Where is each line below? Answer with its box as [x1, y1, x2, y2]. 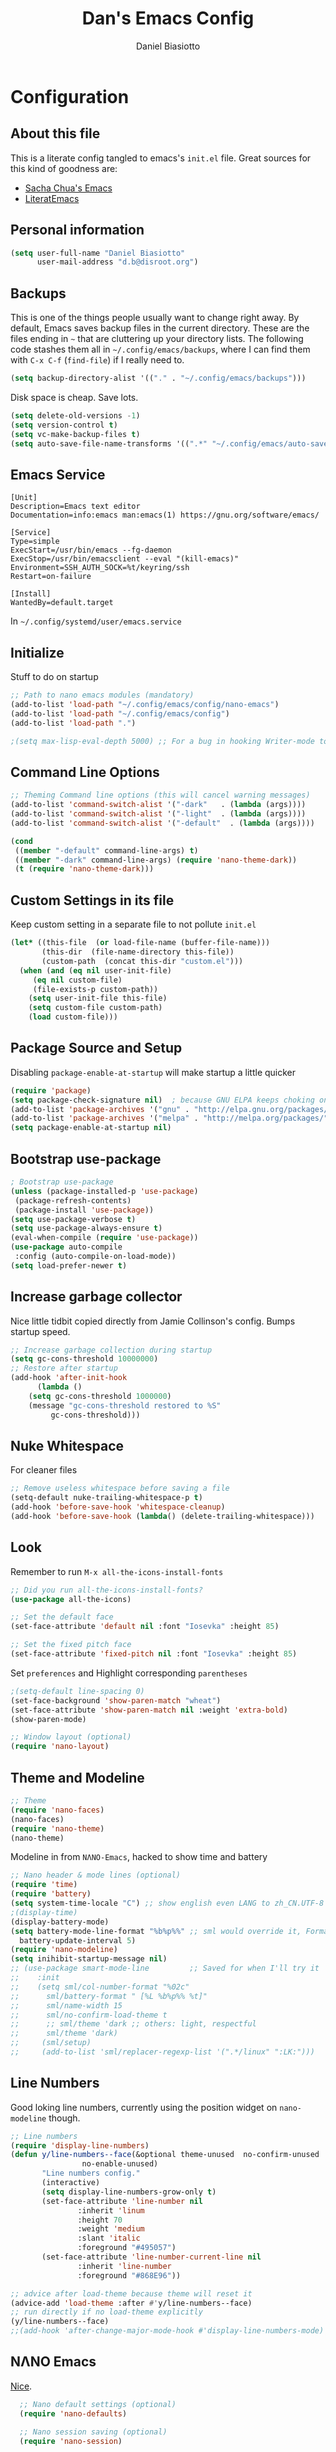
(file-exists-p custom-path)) [32, 984, 159, 994]
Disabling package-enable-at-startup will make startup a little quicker [10, 1066, 297, 1078]
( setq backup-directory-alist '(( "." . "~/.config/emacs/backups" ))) [10, 373, 307, 384]
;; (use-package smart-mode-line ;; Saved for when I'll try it [10, 1963, 320, 1974]
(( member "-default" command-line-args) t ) [14, 845, 199, 856]
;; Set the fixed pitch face [10, 1640, 132, 1650]
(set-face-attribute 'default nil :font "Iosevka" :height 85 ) [10, 1622, 280, 1632]
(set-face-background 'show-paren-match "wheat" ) [10, 1695, 222, 1706]
